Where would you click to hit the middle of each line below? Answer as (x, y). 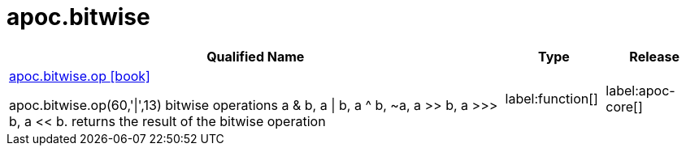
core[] (624, 106)
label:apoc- (640, 90)
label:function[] (551, 98)
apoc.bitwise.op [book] (80, 76)
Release (654, 56)
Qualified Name (256, 56)
